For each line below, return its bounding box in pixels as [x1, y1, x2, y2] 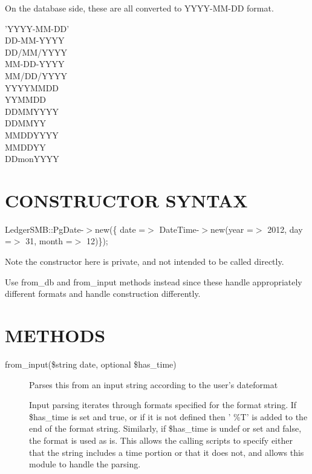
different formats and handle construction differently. [5, 287, 201, 300]
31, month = [25, 235, 73, 247]
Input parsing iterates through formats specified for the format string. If [29, 398, 297, 411]
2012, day [267, 222, 303, 235]
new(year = [210, 222, 253, 235]
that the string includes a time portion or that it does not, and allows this [29, 446, 304, 458]
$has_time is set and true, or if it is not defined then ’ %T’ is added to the [29, 410, 308, 423]
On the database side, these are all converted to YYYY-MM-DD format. [5, 2, 274, 14]
